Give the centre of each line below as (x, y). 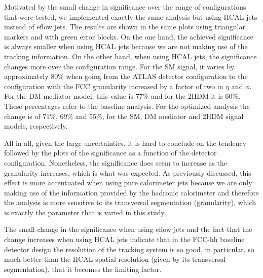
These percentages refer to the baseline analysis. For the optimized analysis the (127, 106)
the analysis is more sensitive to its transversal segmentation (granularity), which (130, 202)
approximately (26, 76)
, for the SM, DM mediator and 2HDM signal (173, 116)
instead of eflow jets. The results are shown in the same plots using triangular (125, 27)
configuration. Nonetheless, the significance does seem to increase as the (116, 162)
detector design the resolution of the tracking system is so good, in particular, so (129, 249)
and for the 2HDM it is (187, 96)
